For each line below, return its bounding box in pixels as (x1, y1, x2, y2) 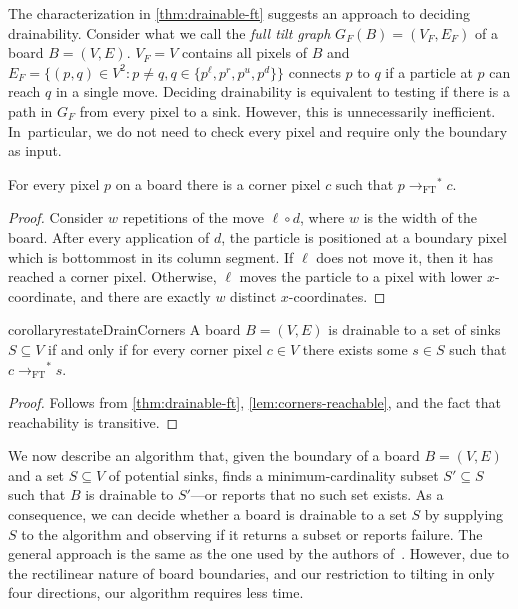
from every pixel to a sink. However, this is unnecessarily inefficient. (79, 100, 496, 121)
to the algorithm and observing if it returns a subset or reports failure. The (21, 523, 483, 544)
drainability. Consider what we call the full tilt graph (8, 22, 331, 43)
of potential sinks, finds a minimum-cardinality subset (108, 464, 439, 485)
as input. (8, 140, 62, 161)
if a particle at (385, 61, 473, 82)
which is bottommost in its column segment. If (8, 246, 294, 267)
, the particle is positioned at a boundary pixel (221, 226, 507, 247)
